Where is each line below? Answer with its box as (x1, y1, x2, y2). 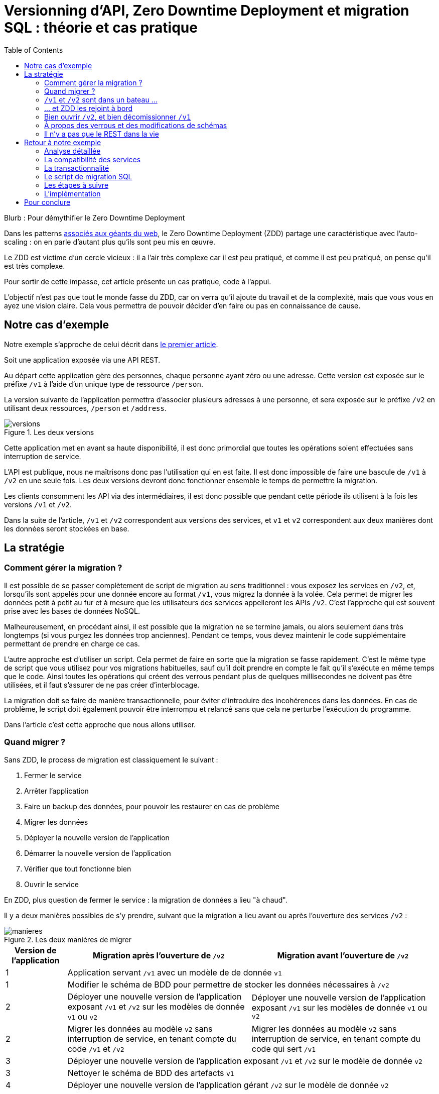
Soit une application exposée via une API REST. (4, 355, 161, 364)
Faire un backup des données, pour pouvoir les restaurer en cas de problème (24, 802, 279, 811)
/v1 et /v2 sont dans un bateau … (44, 95, 158, 104)
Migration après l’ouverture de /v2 (93, 950, 225, 960)
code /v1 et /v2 (67, 1043, 124, 1054)
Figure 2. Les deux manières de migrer (4, 935, 132, 944)
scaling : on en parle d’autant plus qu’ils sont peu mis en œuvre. (4, 237, 215, 246)
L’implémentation (44, 189, 101, 198)
